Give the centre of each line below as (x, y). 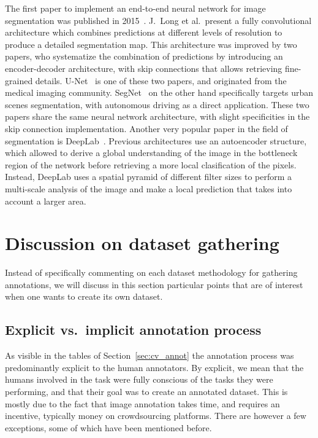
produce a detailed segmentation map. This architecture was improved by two (151, 44)
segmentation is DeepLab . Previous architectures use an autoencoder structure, (156, 140)
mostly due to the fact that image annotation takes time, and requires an (142, 403)
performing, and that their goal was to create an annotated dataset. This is (146, 391)
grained (19, 80)
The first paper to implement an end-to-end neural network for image (135, 8)
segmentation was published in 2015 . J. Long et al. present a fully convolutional (158, 20)
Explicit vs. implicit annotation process (133, 330)
